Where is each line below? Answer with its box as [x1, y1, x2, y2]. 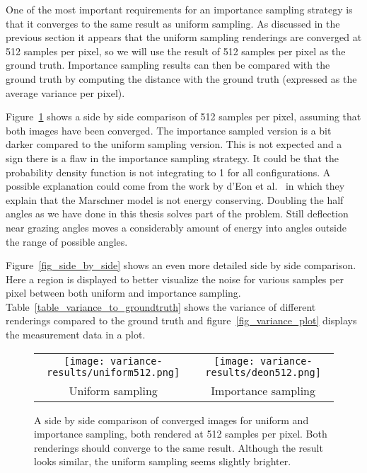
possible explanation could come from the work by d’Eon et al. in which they [6, 178, 345, 193]
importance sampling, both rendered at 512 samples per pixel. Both [34, 426, 327, 441]
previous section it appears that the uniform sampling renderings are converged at [6, 30, 362, 45]
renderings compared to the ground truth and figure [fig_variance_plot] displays [6, 313, 357, 328]
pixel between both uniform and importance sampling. [6, 285, 241, 300]
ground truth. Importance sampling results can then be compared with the [6, 57, 330, 72]
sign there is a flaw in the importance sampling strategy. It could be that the [6, 150, 339, 165]
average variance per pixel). [6, 85, 125, 100]
